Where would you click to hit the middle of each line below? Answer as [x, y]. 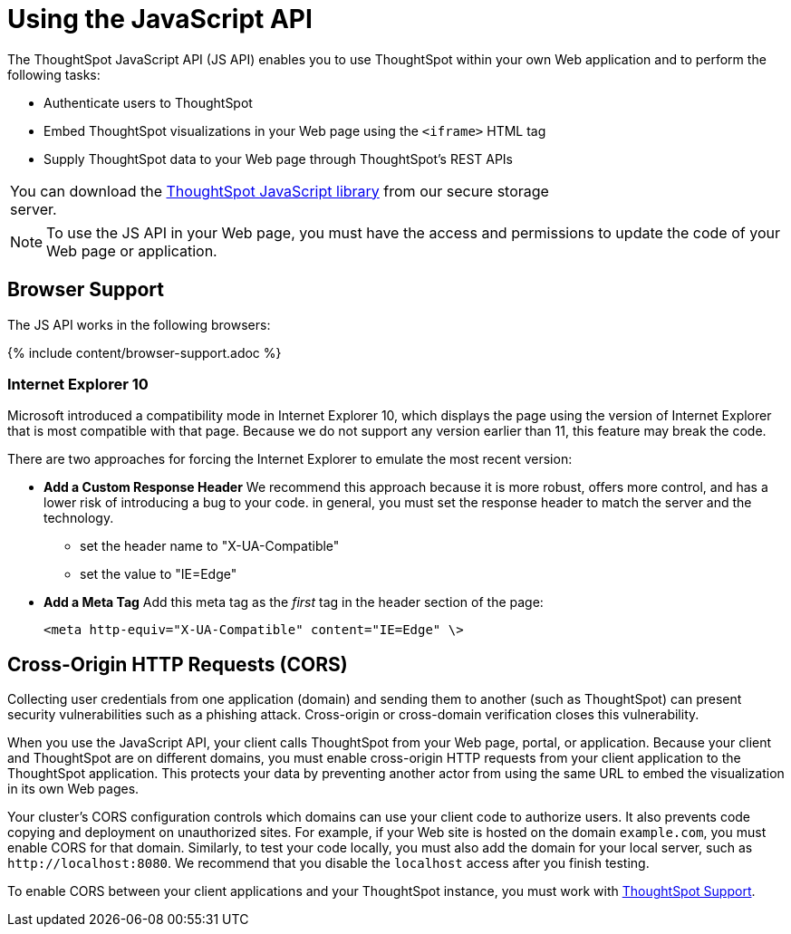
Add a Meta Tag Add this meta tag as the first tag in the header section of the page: [294, 602]
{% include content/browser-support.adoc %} [145, 352]
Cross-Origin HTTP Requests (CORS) [178, 664]
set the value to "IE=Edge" [159, 574]
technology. [79, 518]
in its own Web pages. [73, 789]
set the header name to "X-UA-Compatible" [210, 546]
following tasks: [54, 74]
